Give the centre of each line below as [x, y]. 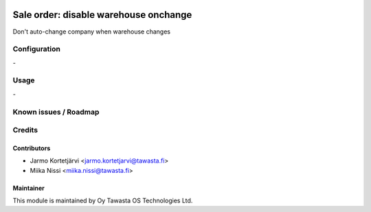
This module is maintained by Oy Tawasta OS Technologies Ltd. [103, 201]
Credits [25, 130]
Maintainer [29, 188]
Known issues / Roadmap [56, 112]
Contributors [32, 148]
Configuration [37, 49]
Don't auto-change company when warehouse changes [92, 32]
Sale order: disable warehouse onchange [102, 15]
